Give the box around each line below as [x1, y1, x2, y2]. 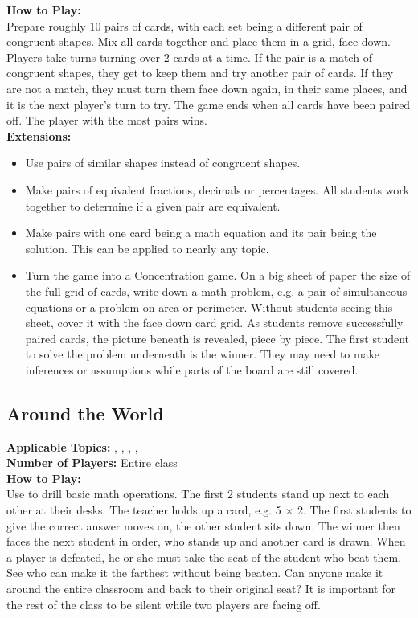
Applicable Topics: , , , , [6, 438, 138, 455]
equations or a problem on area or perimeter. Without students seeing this [25, 298, 393, 315]
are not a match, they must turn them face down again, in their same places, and [6, 80, 408, 96]
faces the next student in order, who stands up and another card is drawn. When [6, 533, 406, 550]
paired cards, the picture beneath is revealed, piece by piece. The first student [25, 329, 410, 346]
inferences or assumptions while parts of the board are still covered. [25, 361, 359, 378]
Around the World [6, 400, 164, 425]
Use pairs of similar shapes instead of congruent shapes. [25, 154, 301, 171]
